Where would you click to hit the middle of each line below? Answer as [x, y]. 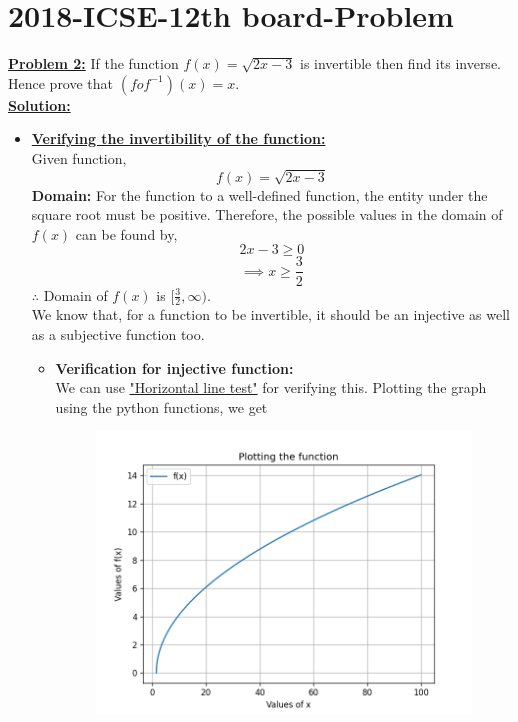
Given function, [79, 157]
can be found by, [126, 233]
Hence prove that [61, 82]
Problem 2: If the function [93, 63]
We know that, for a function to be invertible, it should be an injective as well [270, 314]
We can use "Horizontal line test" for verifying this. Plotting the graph [271, 387]
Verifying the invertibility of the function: [178, 138]
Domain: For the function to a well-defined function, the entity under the [259, 194]
